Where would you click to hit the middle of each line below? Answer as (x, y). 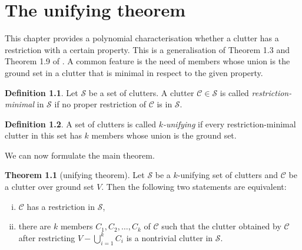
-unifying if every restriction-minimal (229, 124)
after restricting (47, 237)
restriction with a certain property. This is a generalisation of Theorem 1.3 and (147, 49)
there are (35, 226)
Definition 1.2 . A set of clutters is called (80, 124)
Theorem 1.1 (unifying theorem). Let (75, 175)
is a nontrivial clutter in (170, 237)
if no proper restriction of (100, 104)
